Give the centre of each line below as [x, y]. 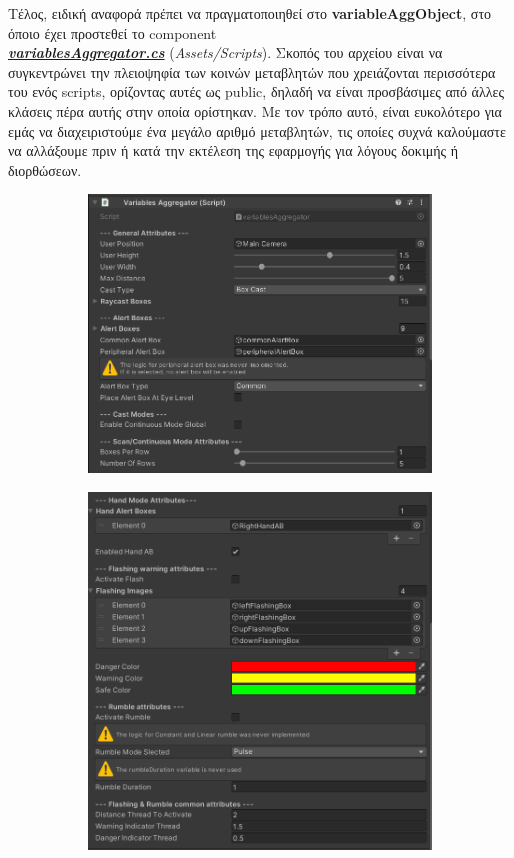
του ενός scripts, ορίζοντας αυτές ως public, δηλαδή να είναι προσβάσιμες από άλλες [256, 91]
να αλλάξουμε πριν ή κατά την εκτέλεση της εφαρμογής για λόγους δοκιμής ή [233, 150]
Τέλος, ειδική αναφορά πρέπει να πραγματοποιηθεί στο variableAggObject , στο [250, 13]
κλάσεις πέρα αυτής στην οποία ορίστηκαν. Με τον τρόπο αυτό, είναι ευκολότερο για [255, 110]
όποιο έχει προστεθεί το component [112, 32]
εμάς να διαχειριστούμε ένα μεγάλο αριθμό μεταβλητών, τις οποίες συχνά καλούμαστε [257, 130]
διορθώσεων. [45, 169]
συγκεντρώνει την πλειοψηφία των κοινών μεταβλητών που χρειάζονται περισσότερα [252, 71]
